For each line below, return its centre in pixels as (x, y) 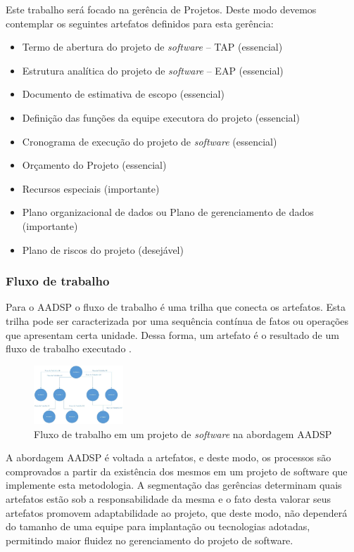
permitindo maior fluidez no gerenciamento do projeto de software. (150, 540)
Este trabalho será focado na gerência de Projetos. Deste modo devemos (161, 9)
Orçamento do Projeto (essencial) (94, 165)
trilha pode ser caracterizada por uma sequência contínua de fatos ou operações (177, 320)
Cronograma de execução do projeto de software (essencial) (150, 141)
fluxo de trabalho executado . (69, 348)
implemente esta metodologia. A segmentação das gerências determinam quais (174, 485)
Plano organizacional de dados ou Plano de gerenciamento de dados (168, 212)
